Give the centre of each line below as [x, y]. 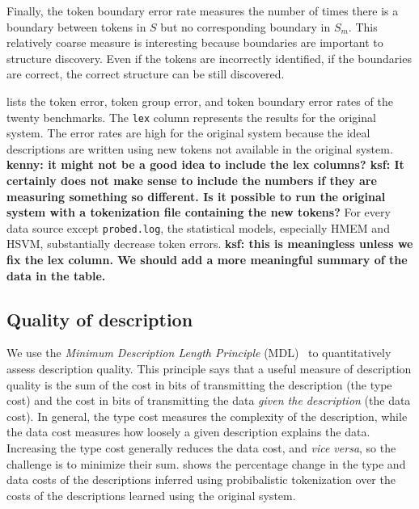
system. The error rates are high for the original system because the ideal [188, 133]
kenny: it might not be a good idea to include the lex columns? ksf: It [205, 164]
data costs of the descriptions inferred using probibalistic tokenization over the [201, 480]
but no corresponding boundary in [245, 26]
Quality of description [100, 319]
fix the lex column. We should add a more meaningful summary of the [207, 260]
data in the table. [56, 275]
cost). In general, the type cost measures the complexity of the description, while [207, 416]
